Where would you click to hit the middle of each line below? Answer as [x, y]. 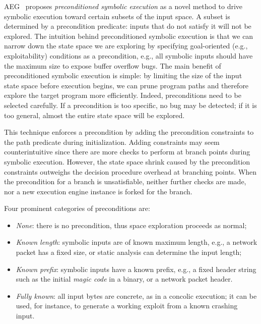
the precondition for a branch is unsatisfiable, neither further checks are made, [125, 181]
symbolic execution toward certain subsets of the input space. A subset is [117, 16]
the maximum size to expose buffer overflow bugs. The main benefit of [113, 65]
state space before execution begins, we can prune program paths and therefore [126, 85]
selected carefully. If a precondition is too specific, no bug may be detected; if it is [130, 105]
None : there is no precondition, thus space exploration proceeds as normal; [131, 225]
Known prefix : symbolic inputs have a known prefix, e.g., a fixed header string [136, 269]
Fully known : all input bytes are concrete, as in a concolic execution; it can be [136, 295]
